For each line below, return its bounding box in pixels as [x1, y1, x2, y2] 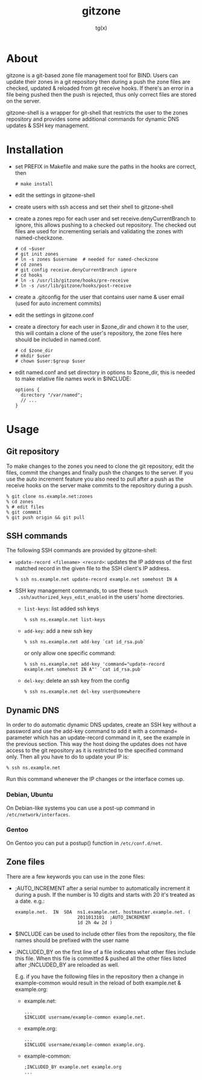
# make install [14, 181, 54, 187]
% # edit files [6, 504, 45, 510]
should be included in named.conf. [14, 336, 101, 343]
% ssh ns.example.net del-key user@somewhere [24, 689, 140, 695]
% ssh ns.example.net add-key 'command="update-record [24, 662, 165, 668]
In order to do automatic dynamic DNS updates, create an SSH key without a [6, 721, 197, 728]
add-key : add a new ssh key [24, 627, 93, 634]
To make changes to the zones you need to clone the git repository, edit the [6, 463, 194, 470]
